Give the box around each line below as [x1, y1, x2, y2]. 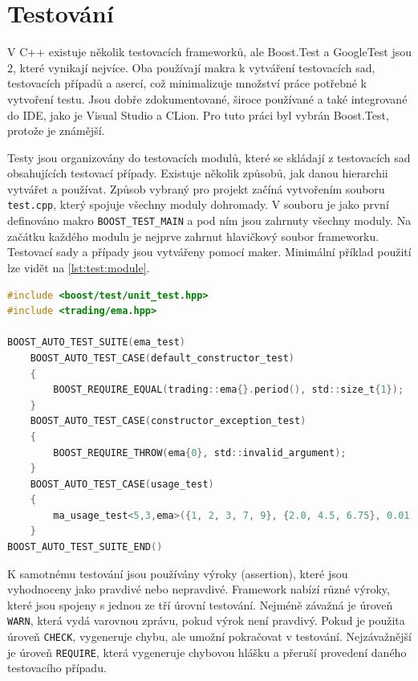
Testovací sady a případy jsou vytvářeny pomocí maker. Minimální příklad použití [7, 243, 412, 260]
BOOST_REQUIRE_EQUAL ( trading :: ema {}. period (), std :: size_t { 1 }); [53, 384, 404, 396]
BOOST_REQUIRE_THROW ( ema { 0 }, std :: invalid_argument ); [53, 447, 347, 459]
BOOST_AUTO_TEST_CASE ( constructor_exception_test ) [30, 415, 306, 427]
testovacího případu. [7, 659, 107, 676]
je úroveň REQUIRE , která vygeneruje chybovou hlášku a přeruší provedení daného [7, 643, 407, 660]
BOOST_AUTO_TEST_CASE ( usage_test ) [30, 478, 214, 490]
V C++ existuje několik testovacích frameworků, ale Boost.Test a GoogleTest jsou [7, 43, 412, 60]
